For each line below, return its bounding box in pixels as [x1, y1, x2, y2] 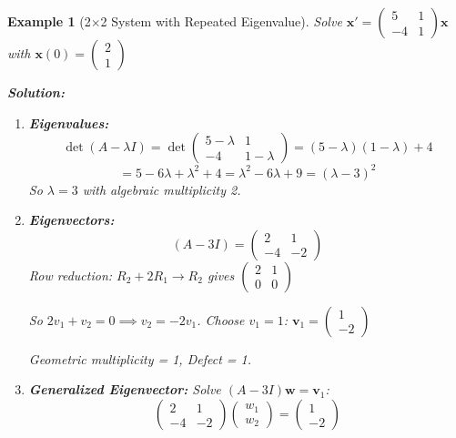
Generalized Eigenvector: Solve [28, 380, 221, 399]
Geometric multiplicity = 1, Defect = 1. [28, 349, 251, 368]
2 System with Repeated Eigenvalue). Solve [100, 12, 342, 30]
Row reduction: [28, 265, 113, 284]
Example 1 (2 [7, 12, 91, 30]
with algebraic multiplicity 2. [82, 179, 241, 199]
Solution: [7, 83, 65, 101]
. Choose [197, 310, 245, 329]
